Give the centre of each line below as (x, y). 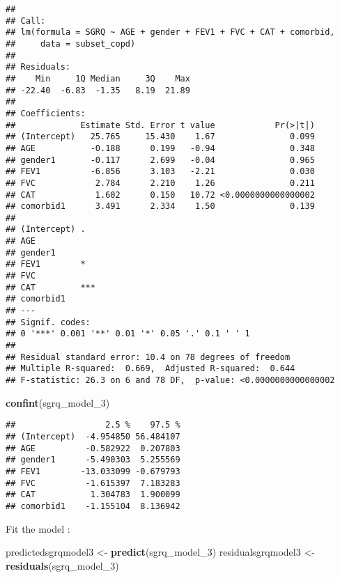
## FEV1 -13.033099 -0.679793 (93, 471)
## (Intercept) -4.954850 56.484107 (93, 436)
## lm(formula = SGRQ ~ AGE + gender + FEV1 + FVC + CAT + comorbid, (170, 32)
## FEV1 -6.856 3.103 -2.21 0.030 (160, 172)
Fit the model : (38, 528)
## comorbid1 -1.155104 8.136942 (93, 506)
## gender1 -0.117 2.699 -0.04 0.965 (160, 160)
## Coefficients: (46, 113)
